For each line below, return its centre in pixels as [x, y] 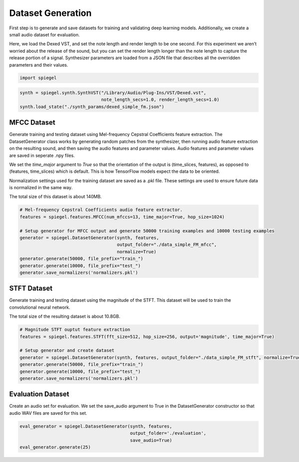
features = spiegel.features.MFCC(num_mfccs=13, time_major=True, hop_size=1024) [122, 217]
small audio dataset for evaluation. [44, 34]
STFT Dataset [31, 289]
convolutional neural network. [40, 307]
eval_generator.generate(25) [55, 447]
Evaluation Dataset [39, 394]
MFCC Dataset [32, 123]
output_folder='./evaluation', [168, 433]
